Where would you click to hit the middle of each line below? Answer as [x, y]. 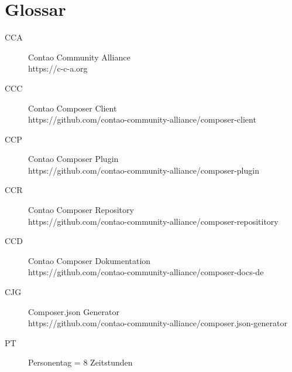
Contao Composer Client [73, 108]
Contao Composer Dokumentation [90, 260]
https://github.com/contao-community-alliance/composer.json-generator [158, 323]
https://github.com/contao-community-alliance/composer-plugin [144, 170]
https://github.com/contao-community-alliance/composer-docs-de [146, 272]
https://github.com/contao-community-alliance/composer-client [142, 119]
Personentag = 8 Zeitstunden [80, 362]
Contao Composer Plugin [73, 159]
